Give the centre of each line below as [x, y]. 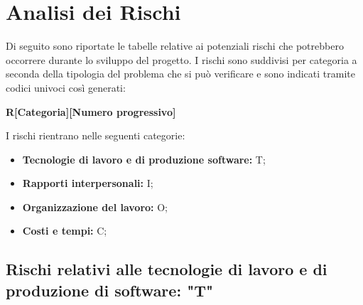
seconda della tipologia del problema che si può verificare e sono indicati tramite [180, 74]
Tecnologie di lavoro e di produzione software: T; [144, 159]
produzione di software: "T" [110, 290]
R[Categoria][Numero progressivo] [91, 111]
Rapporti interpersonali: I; [88, 183]
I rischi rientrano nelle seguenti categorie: [96, 135]
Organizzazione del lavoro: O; [95, 207]
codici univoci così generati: [66, 87]
